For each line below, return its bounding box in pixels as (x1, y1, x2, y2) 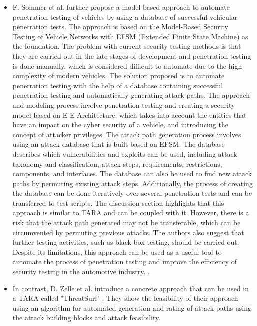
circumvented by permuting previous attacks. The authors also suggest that (12, 227, 244, 237)
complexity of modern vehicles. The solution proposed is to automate (12, 70, 225, 81)
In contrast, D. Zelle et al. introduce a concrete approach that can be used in (12, 283, 249, 293)
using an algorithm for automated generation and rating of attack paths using (12, 302, 252, 313)
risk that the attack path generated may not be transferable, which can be (12, 217, 241, 228)
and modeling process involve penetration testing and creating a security (12, 99, 235, 110)
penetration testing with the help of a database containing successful (12, 80, 223, 90)
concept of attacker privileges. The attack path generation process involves (12, 129, 241, 139)
